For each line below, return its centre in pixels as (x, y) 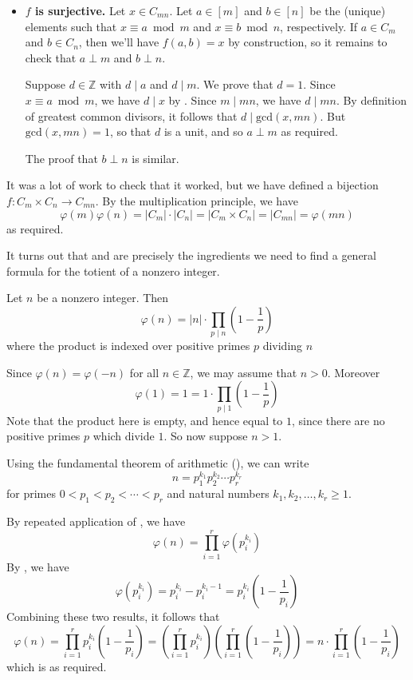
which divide (124, 436)
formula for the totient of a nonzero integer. (113, 270)
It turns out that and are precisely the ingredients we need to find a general (191, 255)
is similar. (155, 158)
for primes (31, 493)
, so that (130, 131)
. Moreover (354, 372)
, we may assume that (244, 372)
